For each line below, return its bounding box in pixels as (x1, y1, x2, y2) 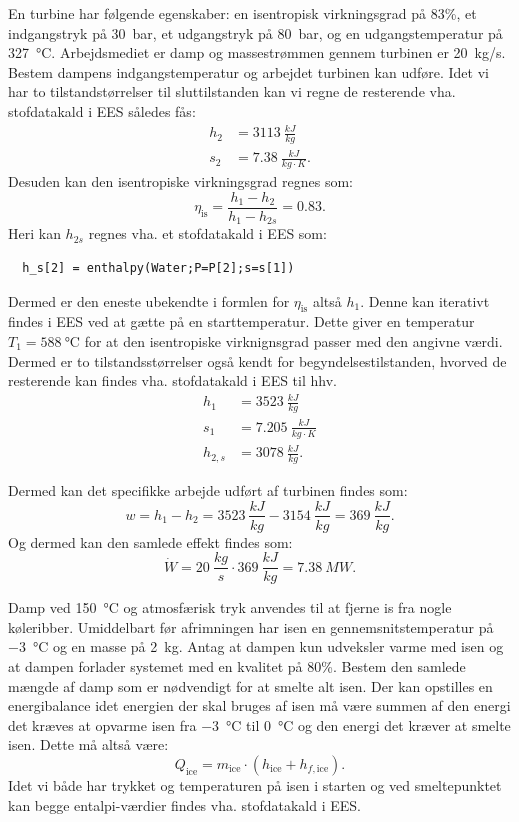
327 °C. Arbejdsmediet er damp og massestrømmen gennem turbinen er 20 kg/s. (8, 42, 506, 63)
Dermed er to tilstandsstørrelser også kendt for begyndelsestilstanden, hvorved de (8, 350, 507, 371)
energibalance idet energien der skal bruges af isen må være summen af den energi (8, 695, 511, 716)
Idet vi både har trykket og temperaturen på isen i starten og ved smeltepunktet (8, 774, 502, 795)
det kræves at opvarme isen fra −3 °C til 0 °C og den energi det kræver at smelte (8, 714, 511, 735)
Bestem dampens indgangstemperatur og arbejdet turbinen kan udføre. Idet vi (8, 61, 489, 82)
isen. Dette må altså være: (8, 734, 169, 755)
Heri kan (8, 223, 61, 244)
